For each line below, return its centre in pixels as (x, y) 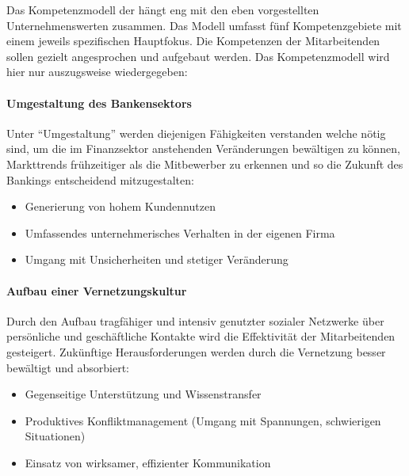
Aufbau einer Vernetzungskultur (97, 290)
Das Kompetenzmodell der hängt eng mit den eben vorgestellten (163, 10)
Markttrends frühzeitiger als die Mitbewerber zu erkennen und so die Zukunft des (205, 164)
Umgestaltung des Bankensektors (99, 103)
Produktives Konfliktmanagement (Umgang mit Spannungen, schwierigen (203, 420)
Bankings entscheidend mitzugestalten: (100, 179)
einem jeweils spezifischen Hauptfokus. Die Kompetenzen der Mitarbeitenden (193, 41)
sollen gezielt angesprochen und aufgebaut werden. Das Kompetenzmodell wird (198, 56)
